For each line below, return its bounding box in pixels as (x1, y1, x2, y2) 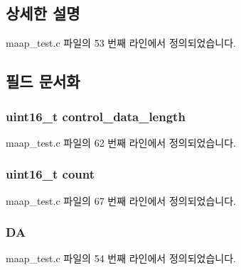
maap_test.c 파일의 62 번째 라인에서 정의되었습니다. (6, 135, 236, 150)
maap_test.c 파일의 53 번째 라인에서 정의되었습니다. (6, 35, 236, 50)
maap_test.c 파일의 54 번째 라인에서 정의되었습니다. (6, 251, 236, 266)
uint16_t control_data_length (6, 107, 186, 125)
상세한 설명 (6, 2, 80, 24)
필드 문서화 (6, 70, 80, 92)
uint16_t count (6, 165, 95, 183)
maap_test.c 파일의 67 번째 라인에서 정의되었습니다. (6, 193, 236, 208)
